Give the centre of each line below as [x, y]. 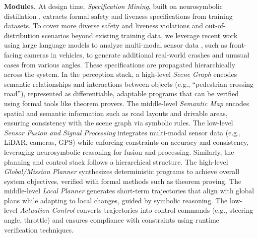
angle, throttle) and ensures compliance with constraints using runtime [112, 220]
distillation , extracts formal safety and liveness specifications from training [118, 16]
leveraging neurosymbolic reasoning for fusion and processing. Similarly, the [119, 151]
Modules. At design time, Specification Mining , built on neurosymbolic [113, 6]
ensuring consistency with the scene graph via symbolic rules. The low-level [119, 123]
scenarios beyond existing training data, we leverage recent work [140, 35]
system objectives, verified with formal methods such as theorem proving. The [123, 181]
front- [238, 45]
